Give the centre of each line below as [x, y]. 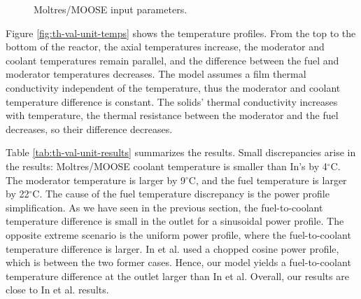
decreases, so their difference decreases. [89, 128]
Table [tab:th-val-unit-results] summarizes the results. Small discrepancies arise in [181, 152]
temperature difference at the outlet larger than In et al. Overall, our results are [177, 276]
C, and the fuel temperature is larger [268, 180]
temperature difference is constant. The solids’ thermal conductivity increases [172, 101]
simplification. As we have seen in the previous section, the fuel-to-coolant [164, 207]
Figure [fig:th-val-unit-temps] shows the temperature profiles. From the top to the [181, 33]
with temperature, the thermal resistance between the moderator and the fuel [172, 115]
